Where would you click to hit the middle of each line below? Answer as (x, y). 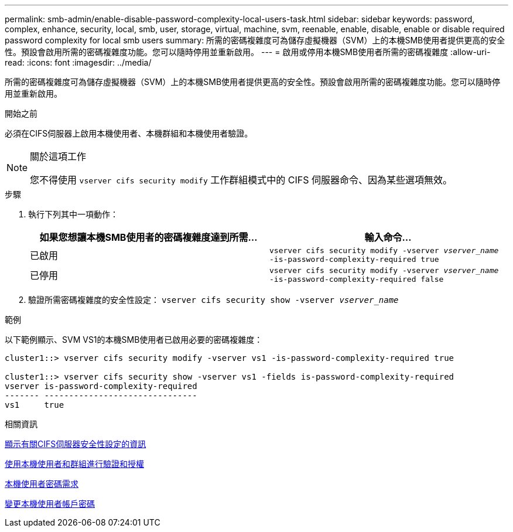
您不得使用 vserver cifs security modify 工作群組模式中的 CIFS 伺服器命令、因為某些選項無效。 (241, 180)
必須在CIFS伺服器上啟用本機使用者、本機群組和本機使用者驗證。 (129, 133)
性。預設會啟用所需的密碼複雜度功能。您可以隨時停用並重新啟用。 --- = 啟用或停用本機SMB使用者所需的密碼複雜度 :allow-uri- (248, 52)
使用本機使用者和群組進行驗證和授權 (74, 464)
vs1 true (35, 405)
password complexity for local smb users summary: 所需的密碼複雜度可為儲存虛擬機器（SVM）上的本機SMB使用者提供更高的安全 (255, 40)
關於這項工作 (58, 156)
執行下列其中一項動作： (73, 214)
